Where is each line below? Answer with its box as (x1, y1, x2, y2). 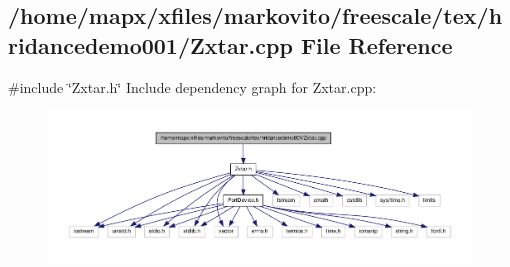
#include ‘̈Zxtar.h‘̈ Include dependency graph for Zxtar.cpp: (8, 76, 377, 97)
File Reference (300, 29, 453, 60)
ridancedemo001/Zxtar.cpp (8, 29, 293, 60)
